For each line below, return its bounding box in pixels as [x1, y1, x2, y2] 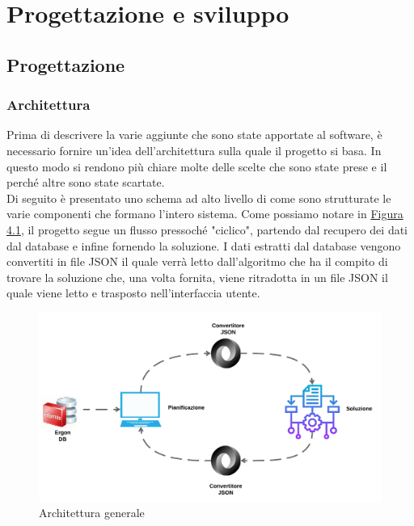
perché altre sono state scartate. [6, 174, 165, 191]
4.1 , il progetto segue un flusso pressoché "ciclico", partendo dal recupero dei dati [6, 221, 408, 238]
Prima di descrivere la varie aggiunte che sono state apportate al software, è [6, 126, 382, 143]
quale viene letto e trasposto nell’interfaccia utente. [6, 284, 260, 301]
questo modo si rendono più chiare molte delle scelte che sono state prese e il [6, 158, 387, 175]
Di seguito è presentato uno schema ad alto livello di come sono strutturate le [6, 189, 391, 206]
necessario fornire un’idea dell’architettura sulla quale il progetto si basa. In [6, 141, 382, 158]
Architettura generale [39, 504, 145, 521]
